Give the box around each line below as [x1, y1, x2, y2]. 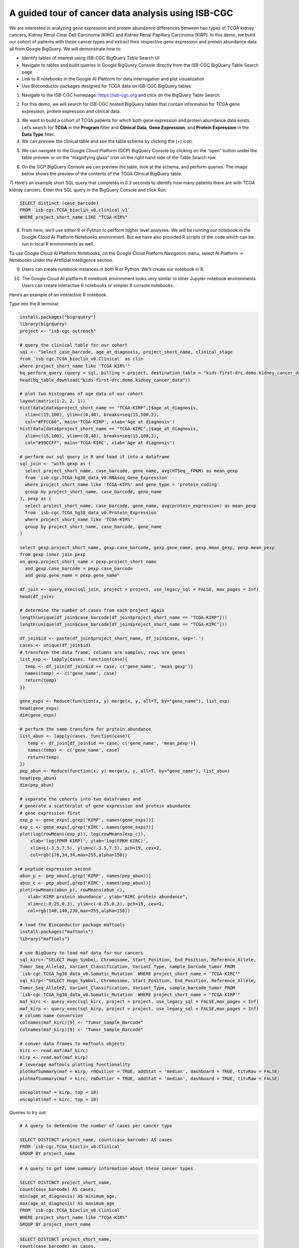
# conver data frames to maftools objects [19, 1041, 125, 1046]
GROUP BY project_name [19, 1151, 75, 1157]
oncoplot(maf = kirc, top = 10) [19, 1096, 99, 1102]
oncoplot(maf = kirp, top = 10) [19, 1090, 99, 1095]
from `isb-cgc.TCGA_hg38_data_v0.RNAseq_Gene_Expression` [25, 475, 170, 480]
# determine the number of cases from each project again [19, 608, 164, 614]
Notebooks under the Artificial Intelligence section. [9, 257, 114, 263]
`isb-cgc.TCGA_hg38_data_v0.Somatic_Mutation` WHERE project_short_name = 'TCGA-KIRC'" [19, 971, 241, 976]
